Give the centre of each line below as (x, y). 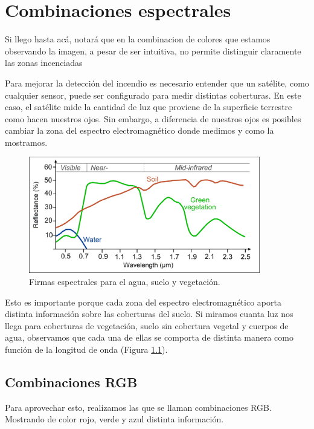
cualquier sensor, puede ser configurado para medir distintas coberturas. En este (153, 95)
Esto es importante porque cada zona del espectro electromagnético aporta (143, 302)
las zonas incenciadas (44, 63)
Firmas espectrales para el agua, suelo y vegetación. (125, 281)
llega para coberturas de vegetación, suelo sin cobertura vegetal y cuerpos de (147, 325)
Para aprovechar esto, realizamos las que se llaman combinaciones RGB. (138, 407)
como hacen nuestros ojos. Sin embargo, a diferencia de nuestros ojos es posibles (153, 118)
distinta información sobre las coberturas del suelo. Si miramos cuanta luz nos (149, 314)
